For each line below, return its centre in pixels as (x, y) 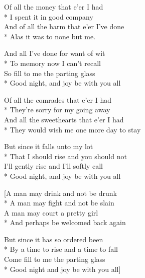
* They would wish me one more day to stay (72, 129)
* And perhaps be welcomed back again (65, 222)
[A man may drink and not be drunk (60, 193)
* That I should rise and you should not (65, 156)
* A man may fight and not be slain (59, 203)
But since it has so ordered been (54, 239)
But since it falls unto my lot (49, 146)
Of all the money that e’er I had (54, 7)
